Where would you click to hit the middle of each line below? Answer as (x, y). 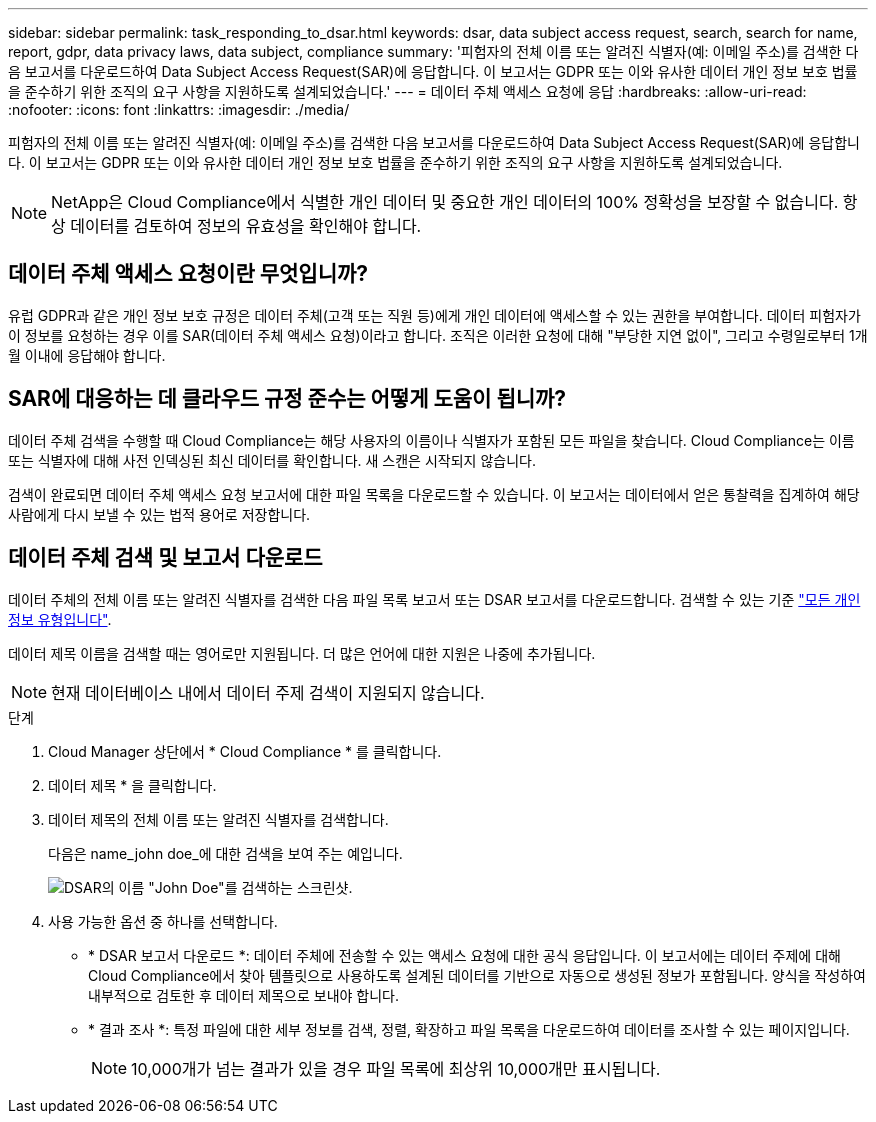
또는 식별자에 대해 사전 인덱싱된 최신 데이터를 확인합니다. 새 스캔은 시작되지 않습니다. (272, 460)
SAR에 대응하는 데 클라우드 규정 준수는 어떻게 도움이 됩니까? (287, 399)
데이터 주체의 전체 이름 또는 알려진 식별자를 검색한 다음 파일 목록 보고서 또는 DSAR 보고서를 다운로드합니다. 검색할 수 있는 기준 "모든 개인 (434, 599)
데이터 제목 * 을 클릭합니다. (132, 785)
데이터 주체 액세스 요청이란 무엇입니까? (188, 274)
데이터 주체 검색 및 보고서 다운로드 (165, 558)
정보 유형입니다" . (60, 619)
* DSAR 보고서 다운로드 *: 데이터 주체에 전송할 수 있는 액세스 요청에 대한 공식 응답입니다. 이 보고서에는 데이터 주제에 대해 (464, 955)
